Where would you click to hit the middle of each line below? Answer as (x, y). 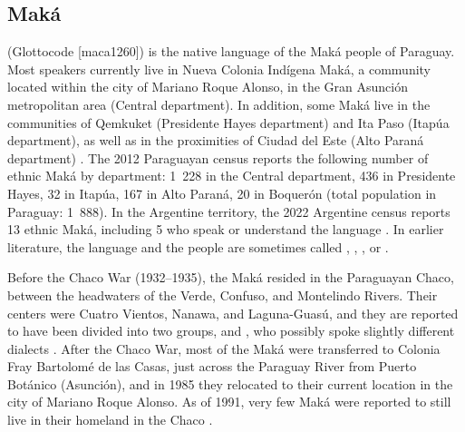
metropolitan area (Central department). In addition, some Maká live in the (219, 104)
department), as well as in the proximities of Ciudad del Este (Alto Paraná (216, 140)
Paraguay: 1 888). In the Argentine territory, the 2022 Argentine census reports (229, 211)
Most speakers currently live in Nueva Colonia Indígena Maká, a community (219, 69)
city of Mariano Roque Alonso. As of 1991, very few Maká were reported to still (229, 402)
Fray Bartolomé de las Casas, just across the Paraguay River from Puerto (212, 366)
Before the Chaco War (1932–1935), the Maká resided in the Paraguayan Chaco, (231, 277)
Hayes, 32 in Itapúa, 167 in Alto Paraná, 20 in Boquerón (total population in (222, 193)
